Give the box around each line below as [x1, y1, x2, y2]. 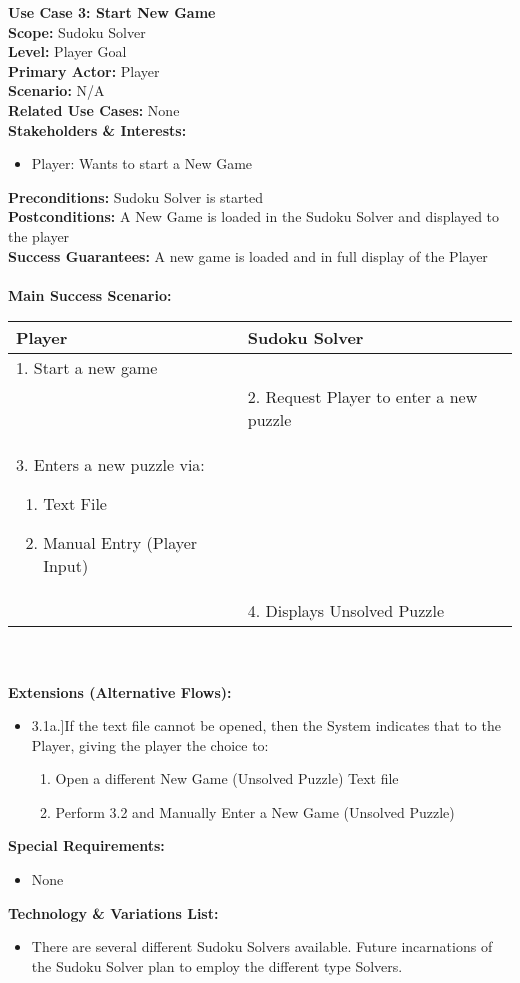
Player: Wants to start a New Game [31, 153, 253, 174]
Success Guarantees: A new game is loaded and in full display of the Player [8, 245, 488, 266]
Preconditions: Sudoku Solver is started [8, 186, 263, 207]
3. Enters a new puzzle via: [16, 453, 205, 477]
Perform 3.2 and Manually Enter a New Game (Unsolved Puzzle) [55, 801, 455, 822]
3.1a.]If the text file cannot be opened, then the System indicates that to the [31, 715, 501, 736]
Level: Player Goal [8, 41, 127, 62]
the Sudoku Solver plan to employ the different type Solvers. [31, 955, 403, 976]
